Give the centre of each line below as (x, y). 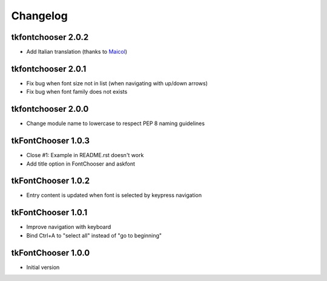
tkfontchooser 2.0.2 (50, 37)
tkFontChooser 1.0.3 (51, 141)
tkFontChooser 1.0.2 (51, 181)
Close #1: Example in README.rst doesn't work (85, 155)
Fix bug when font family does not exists (77, 92)
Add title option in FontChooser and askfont (81, 164)
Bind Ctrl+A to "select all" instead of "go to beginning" (94, 235)
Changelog (39, 16)
